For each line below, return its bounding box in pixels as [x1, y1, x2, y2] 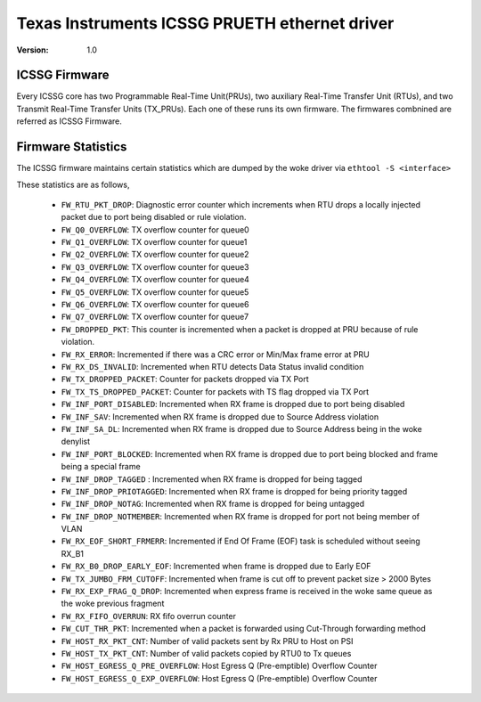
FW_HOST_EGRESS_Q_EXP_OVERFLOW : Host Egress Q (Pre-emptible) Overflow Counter [61, 673, 378, 683]
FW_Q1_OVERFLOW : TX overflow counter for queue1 [61, 237, 248, 248]
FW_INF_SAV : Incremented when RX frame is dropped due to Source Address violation [61, 411, 379, 422]
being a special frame [61, 461, 142, 472]
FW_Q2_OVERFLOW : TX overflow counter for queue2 [61, 249, 249, 260]
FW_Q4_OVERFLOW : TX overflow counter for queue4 [61, 274, 249, 285]
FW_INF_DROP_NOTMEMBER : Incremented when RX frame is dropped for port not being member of [61, 510, 420, 521]
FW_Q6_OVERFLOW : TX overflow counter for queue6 [61, 299, 249, 310]
